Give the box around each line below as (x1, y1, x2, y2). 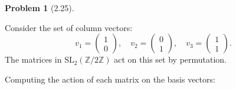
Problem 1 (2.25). (5, 2, 74, 13)
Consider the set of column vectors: (5, 21, 133, 33)
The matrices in (5, 53, 62, 66)
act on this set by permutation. (114, 53, 227, 66)
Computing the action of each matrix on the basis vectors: (5, 73, 215, 85)
